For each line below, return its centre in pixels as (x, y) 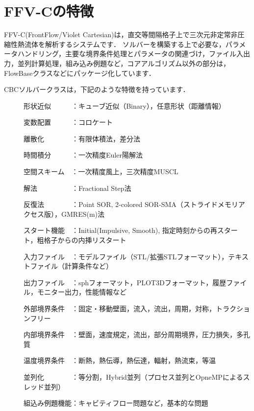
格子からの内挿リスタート (85, 240)
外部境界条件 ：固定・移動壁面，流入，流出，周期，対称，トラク (130, 308)
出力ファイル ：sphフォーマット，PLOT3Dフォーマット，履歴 (125, 282)
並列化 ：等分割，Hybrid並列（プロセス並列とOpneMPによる (133, 377)
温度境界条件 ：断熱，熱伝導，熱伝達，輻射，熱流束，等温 (120, 360)
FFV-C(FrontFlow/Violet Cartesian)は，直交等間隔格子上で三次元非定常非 (121, 34)
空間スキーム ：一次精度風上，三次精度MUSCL (101, 171)
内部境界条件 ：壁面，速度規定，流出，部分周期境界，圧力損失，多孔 (137, 334)
